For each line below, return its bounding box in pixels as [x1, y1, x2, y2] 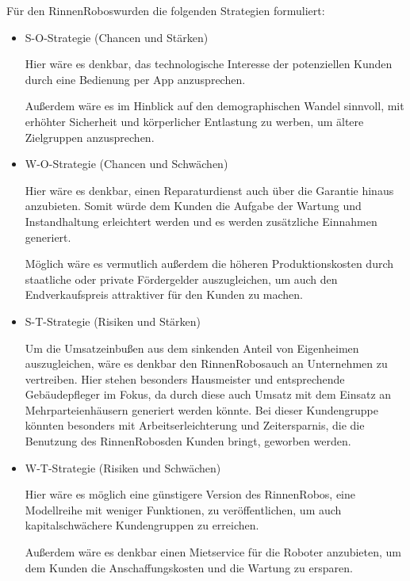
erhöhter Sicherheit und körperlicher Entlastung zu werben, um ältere [25, 113, 364, 129]
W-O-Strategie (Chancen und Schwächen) [25, 155, 228, 172]
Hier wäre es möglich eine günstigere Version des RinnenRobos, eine [25, 486, 356, 503]
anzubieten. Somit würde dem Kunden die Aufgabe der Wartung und [25, 197, 362, 214]
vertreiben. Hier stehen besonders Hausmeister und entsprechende [25, 370, 345, 387]
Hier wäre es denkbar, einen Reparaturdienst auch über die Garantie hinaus [25, 182, 394, 198]
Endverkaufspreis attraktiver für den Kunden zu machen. [25, 286, 304, 303]
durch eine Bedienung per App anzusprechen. [25, 71, 246, 87]
